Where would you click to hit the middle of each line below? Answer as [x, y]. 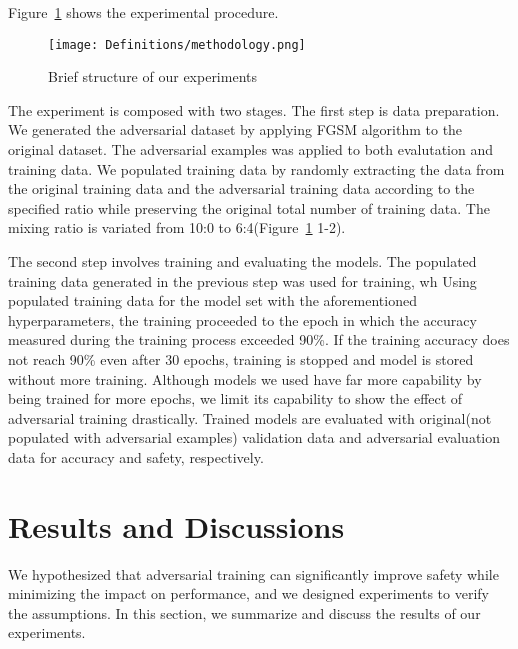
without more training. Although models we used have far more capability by [245, 378]
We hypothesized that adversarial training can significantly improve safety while [253, 573]
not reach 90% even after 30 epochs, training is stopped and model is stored [241, 358]
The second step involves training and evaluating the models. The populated [242, 261]
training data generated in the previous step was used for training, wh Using [242, 280]
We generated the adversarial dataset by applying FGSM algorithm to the [235, 129]
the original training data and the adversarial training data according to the [241, 188]
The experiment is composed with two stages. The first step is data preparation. [254, 109]
